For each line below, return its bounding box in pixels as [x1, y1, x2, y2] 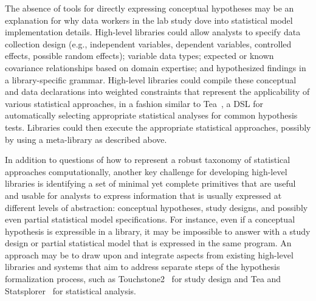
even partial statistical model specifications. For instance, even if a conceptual [5, 213, 295, 226]
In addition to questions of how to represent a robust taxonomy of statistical [5, 153, 290, 166]
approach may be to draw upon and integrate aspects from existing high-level [5, 248, 294, 261]
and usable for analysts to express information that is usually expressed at [5, 189, 282, 201]
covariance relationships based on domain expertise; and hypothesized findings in [5, 61, 306, 74]
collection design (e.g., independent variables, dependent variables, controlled [5, 37, 292, 50]
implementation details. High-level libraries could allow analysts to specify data [5, 26, 301, 38]
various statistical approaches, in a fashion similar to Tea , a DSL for [5, 97, 263, 109]
